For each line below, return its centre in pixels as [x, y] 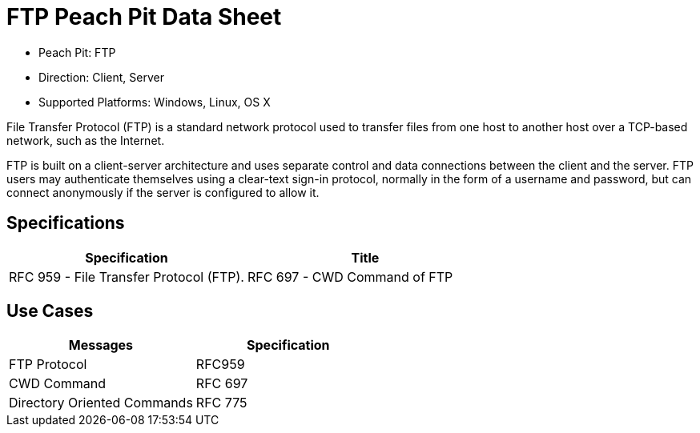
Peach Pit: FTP [77, 52]
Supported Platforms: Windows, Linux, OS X [155, 102]
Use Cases [50, 311]
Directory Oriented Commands [101, 403]
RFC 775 [221, 403]
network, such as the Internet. [86, 140]
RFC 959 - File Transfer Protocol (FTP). [127, 277]
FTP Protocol [48, 365]
